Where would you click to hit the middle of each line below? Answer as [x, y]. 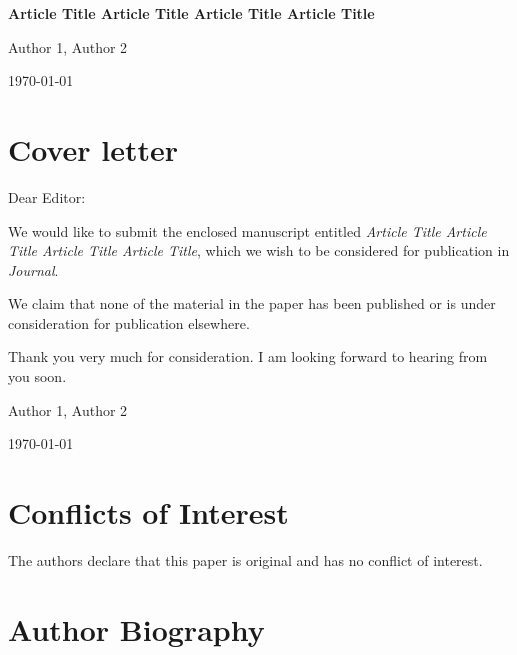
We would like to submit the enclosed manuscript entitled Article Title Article [247, 230]
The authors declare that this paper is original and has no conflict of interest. [245, 559]
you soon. [37, 376]
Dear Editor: [47, 196]
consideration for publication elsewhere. [129, 322]
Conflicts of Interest [148, 512]
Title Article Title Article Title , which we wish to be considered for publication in [259, 250]
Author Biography [136, 628]
